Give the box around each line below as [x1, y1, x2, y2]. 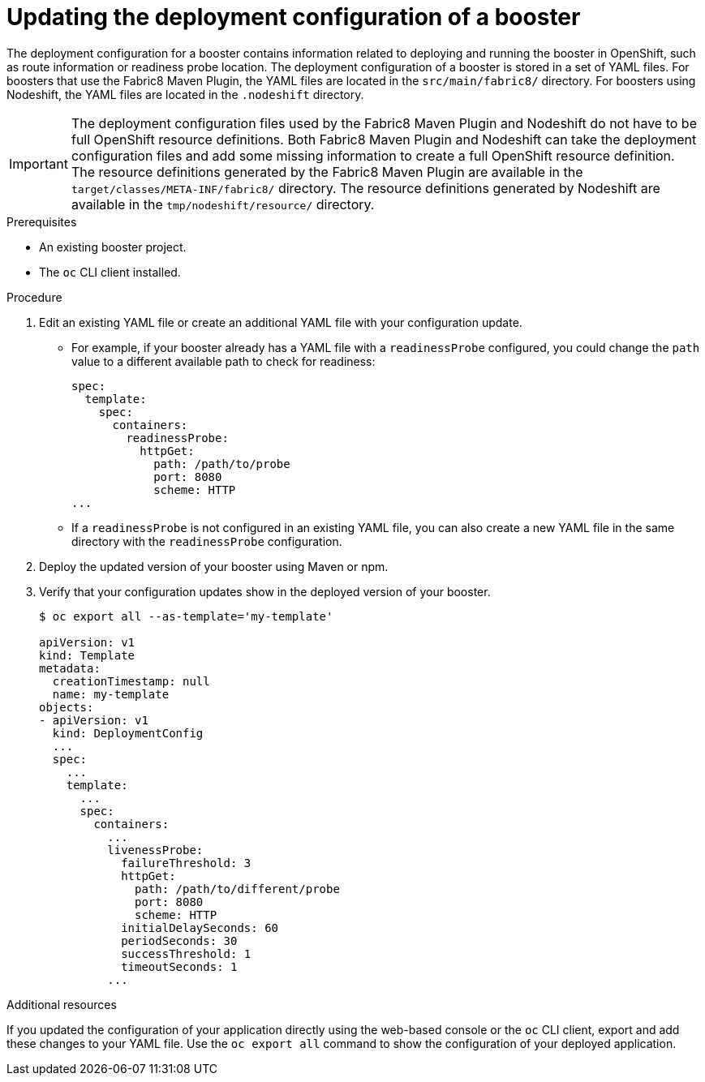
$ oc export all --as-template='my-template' [39, 609, 333, 623]
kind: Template [39, 648, 135, 662]
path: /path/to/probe [153, 457, 290, 470]
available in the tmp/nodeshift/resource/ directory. [71, 195, 375, 213]
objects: [39, 700, 94, 714]
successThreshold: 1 [121, 947, 251, 960]
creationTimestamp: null [52, 674, 210, 688]
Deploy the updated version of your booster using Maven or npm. [39, 559, 389, 573]
